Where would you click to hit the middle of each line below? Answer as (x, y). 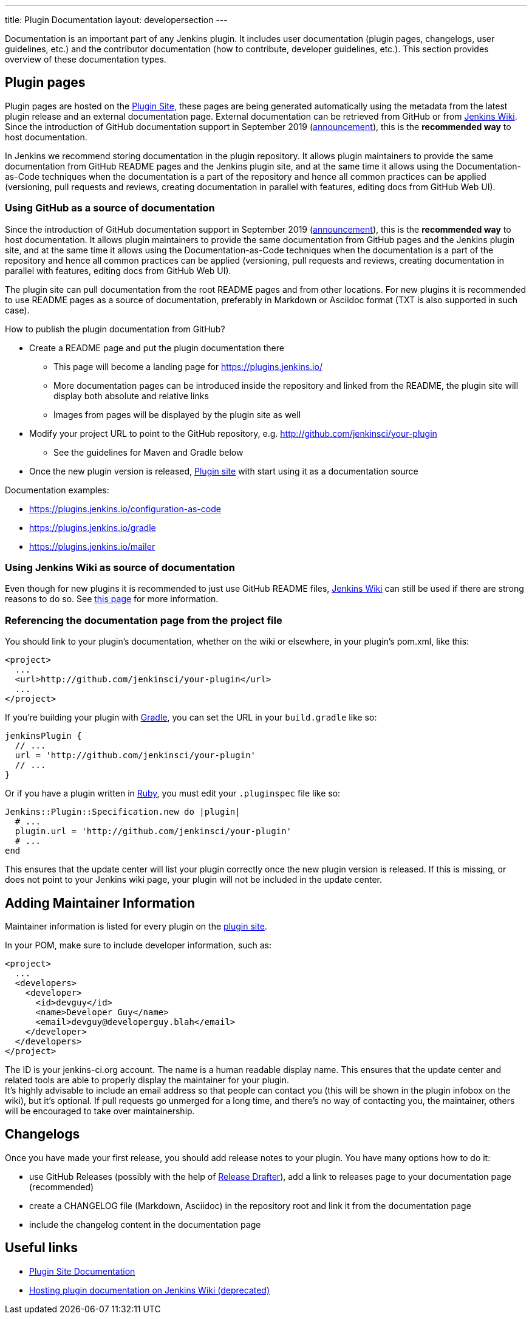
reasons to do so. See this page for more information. (112, 599)
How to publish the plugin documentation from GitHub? (115, 329)
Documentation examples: (57, 490)
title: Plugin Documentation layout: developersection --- (116, 20)
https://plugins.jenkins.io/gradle (93, 527)
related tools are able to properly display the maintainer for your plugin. (147, 1080)
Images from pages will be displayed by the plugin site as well (177, 414)
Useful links (42, 1248)
